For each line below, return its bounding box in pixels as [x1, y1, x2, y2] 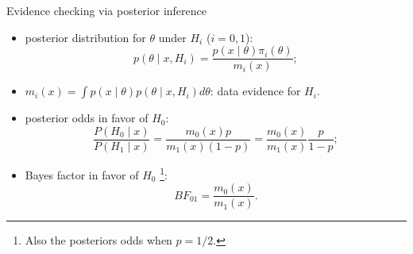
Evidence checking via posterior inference [6, 2, 206, 18]
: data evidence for [210, 83, 301, 99]
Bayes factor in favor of [25, 166, 139, 183]
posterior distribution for [25, 29, 146, 45]
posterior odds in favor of [25, 110, 149, 126]
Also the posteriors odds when [25, 232, 172, 248]
